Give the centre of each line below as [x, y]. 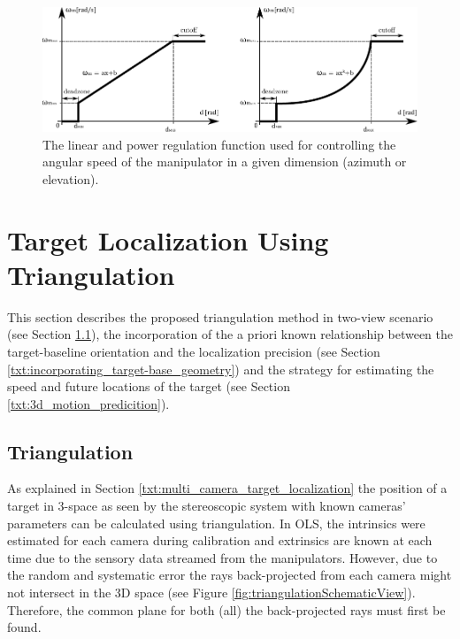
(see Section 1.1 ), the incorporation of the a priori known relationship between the [230, 334]
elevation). [71, 178]
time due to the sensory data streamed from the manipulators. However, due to [222, 557]
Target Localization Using [168, 239]
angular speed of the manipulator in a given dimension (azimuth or [225, 162]
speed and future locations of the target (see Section [149, 386]
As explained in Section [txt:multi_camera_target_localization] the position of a [227, 488]
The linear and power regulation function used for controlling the [219, 144]
